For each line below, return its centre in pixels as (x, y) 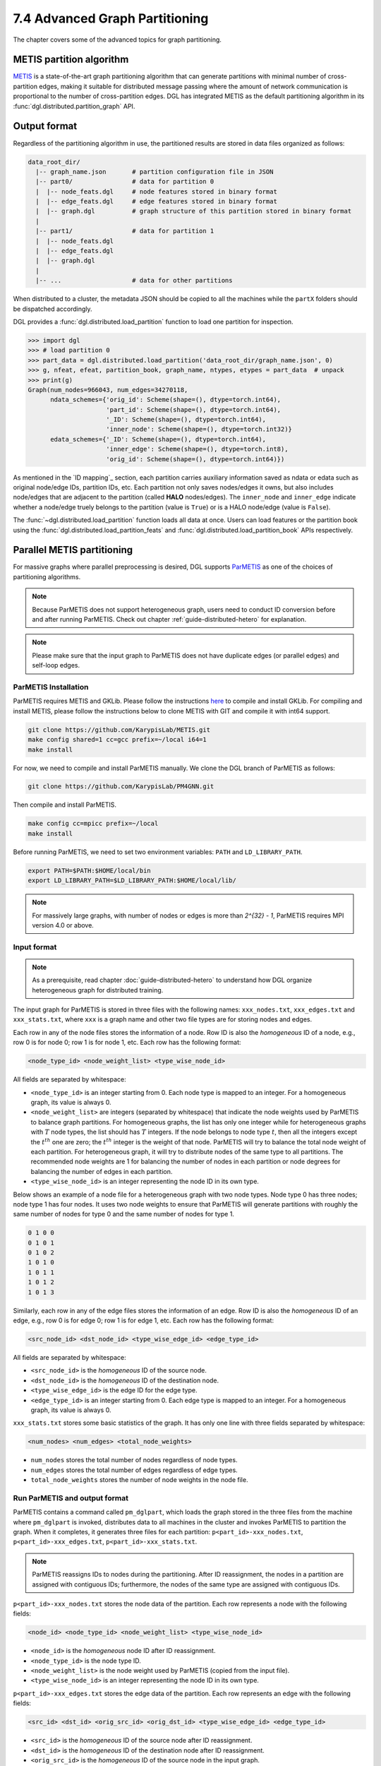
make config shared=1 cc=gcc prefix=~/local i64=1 (117, 740)
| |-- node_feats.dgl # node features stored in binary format (157, 191)
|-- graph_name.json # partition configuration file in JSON (155, 172)
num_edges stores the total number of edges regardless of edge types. (134, 1470)
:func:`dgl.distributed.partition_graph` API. (74, 106)
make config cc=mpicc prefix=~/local (93, 824)
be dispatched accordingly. (53, 309)
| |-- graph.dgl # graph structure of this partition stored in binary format (194, 211)
